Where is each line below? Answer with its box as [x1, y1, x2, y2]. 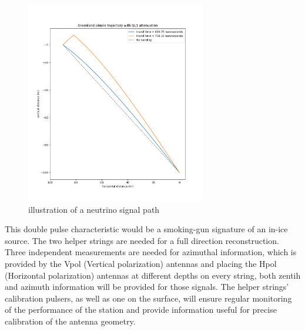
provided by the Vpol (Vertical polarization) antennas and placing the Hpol [5, 257, 277, 269]
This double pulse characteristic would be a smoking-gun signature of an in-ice [5, 223, 288, 235]
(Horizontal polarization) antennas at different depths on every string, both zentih [5, 269, 301, 281]
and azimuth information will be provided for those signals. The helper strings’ [5, 280, 289, 293]
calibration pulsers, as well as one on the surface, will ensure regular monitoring [5, 292, 292, 304]
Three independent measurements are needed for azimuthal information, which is [5, 246, 297, 258]
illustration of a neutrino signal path [28, 203, 160, 215]
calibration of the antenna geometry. [5, 315, 136, 327]
